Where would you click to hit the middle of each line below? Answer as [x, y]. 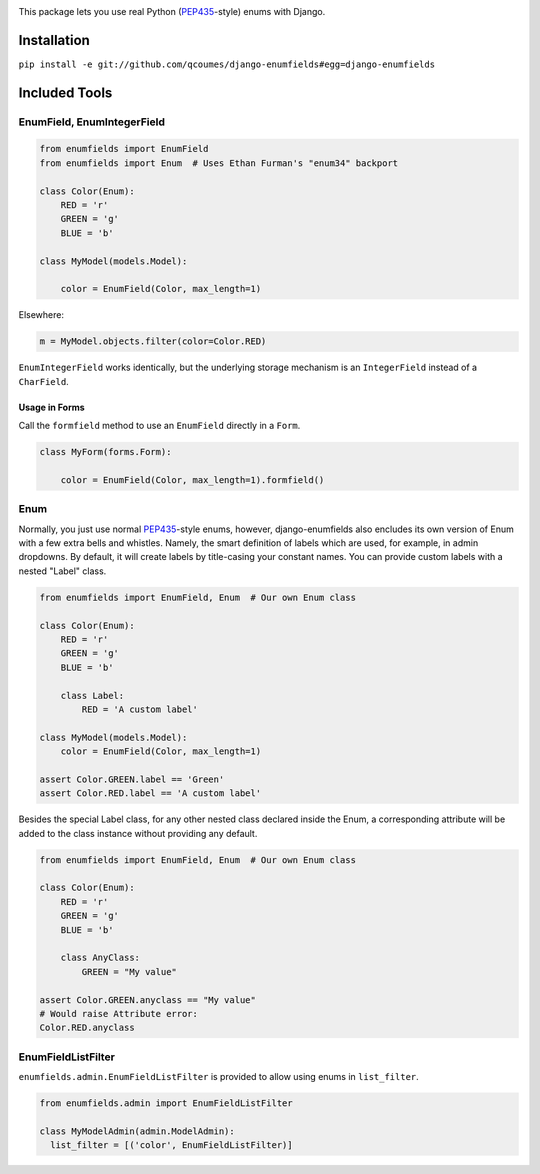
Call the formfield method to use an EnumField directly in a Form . [159, 426]
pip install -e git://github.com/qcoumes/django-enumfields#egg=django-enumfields [226, 64]
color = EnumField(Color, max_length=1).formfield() [192, 479]
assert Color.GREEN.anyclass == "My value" [148, 999]
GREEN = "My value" [129, 971]
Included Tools [65, 92]
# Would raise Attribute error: [119, 1013]
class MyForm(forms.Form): [105, 452]
